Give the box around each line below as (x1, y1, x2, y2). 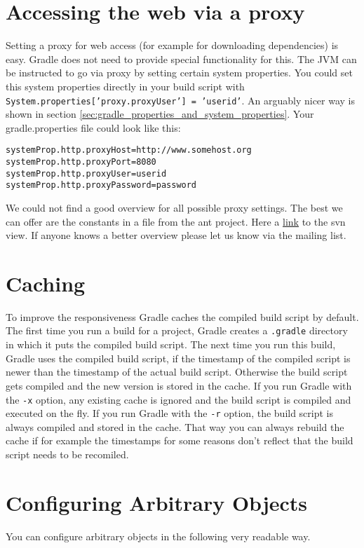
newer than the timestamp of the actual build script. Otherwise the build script (6, 364, 348, 379)
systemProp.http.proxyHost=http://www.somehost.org (6, 145, 252, 156)
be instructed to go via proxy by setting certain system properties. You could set (6, 65, 353, 80)
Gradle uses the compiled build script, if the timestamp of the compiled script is (6, 350, 351, 365)
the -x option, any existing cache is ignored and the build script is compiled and (6, 392, 351, 406)
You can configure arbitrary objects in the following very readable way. (6, 528, 311, 543)
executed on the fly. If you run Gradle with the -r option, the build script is (6, 406, 334, 420)
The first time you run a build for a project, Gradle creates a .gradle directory (6, 323, 348, 338)
